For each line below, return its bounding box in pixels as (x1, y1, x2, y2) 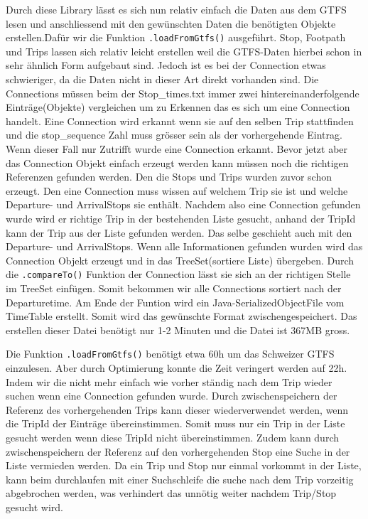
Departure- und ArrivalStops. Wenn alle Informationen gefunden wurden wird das (6, 239, 363, 254)
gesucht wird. (6, 499, 64, 514)
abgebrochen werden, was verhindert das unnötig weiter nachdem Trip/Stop (6, 486, 337, 501)
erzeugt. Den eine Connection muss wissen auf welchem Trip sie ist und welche (6, 183, 348, 198)
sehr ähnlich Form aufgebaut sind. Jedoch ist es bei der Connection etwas (6, 58, 326, 73)
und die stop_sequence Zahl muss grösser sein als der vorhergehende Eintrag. (6, 127, 342, 142)
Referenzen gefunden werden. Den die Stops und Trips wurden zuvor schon (6, 169, 332, 184)
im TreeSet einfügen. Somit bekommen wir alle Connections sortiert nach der (6, 281, 342, 295)
